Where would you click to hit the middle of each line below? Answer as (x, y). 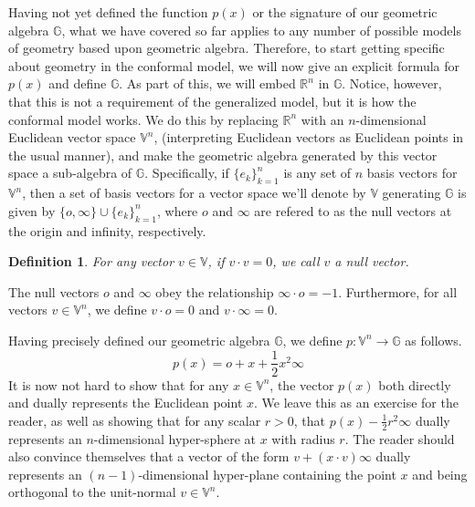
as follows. (433, 340)
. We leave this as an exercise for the (356, 403)
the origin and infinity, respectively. (107, 230)
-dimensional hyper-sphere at (174, 438)
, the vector (302, 384)
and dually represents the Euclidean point (126, 403)
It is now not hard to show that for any (119, 384)
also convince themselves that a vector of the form (149, 456)
